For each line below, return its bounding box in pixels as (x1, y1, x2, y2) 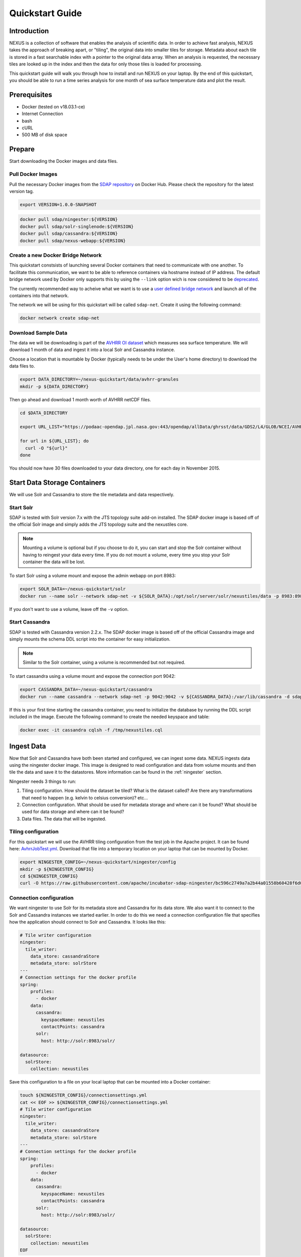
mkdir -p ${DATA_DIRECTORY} (20, 384, 89, 389)
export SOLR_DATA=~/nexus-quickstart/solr (20, 586, 126, 592)
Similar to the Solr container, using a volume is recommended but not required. (23, 659, 186, 665)
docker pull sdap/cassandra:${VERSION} (20, 231, 118, 236)
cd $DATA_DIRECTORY (20, 410, 68, 416)
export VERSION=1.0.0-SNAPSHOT (20, 202, 97, 207)
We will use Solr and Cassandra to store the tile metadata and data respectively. (9, 491, 175, 497)
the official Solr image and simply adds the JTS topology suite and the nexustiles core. (9, 521, 188, 527)
